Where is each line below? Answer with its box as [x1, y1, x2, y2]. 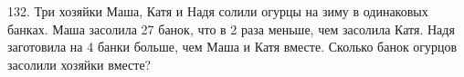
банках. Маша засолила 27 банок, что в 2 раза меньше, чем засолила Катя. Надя [7, 19, 455, 38]
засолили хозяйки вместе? [7, 54, 152, 73]
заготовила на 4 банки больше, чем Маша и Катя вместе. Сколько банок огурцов [7, 37, 458, 56]
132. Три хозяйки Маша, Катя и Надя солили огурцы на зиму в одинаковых [7, 2, 428, 20]
